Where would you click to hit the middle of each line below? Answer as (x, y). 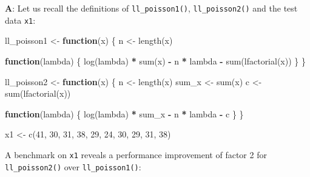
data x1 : (20, 20)
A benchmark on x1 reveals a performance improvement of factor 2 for (136, 154)
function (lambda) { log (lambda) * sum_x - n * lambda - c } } (124, 113)
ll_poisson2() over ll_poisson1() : (73, 166)
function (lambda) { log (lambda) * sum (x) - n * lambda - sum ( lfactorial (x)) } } (155, 61)
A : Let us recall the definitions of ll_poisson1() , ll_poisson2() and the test (151, 8)
